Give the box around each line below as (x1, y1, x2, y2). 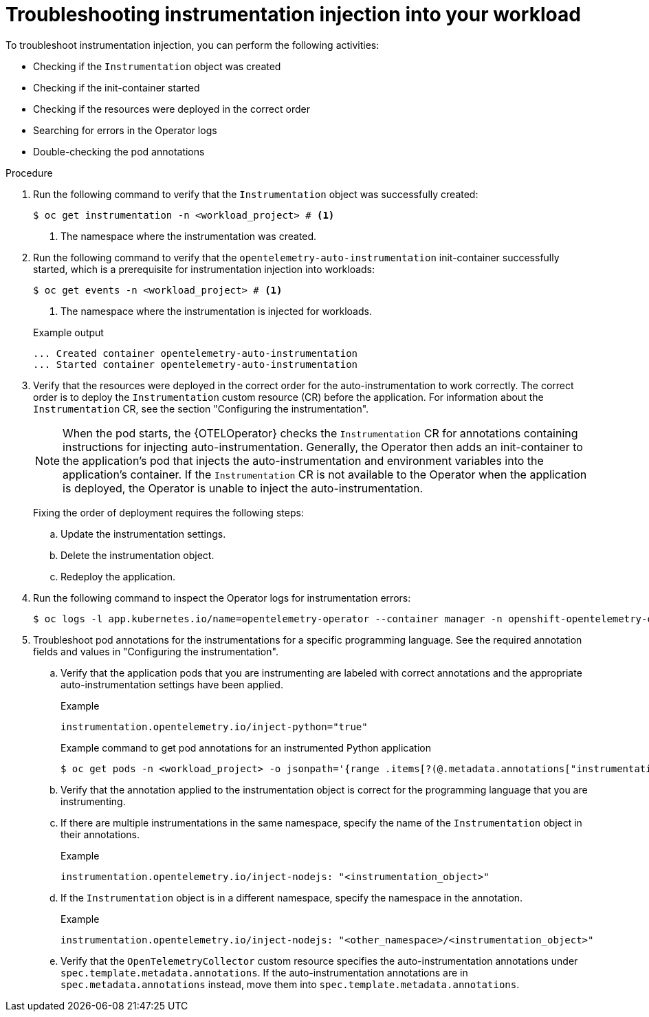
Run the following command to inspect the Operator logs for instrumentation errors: (33, 591, 411, 604)
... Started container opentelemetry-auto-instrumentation (33, 358, 358, 370)
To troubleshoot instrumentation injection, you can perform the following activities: (5, 39, 379, 51)
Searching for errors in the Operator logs (33, 124, 217, 136)
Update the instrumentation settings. (60, 527, 226, 540)
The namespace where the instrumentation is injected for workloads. (60, 305, 372, 317)
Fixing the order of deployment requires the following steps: (33, 506, 304, 518)
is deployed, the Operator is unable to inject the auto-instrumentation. (63, 481, 423, 495)
